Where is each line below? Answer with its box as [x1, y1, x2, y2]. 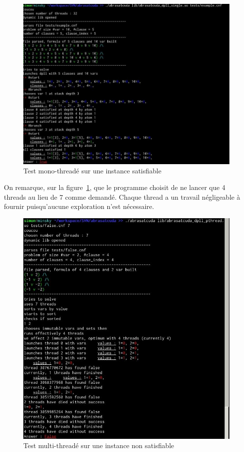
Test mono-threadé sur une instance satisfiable [23, 166, 161, 176]
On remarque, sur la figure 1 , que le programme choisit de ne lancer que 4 [4, 182, 226, 192]
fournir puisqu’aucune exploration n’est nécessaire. [4, 201, 154, 211]
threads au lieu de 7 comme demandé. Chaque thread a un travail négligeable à [4, 191, 240, 202]
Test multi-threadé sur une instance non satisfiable [23, 440, 174, 451]
